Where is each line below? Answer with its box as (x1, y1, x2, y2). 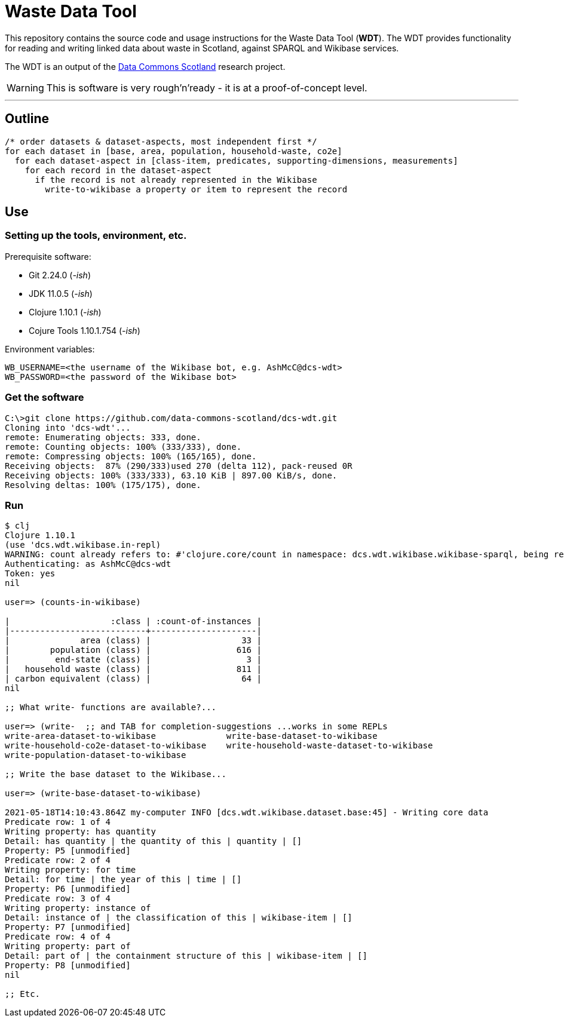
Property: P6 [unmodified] (5, 884, 131, 894)
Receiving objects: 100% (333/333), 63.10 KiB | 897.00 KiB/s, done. (5, 470, 338, 480)
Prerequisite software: (5, 251, 91, 262)
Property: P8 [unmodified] (5, 960, 131, 971)
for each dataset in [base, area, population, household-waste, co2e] (5, 146, 342, 156)
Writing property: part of (5, 941, 131, 952)
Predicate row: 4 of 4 (5, 932, 111, 942)
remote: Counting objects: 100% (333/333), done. (5, 441, 242, 452)
